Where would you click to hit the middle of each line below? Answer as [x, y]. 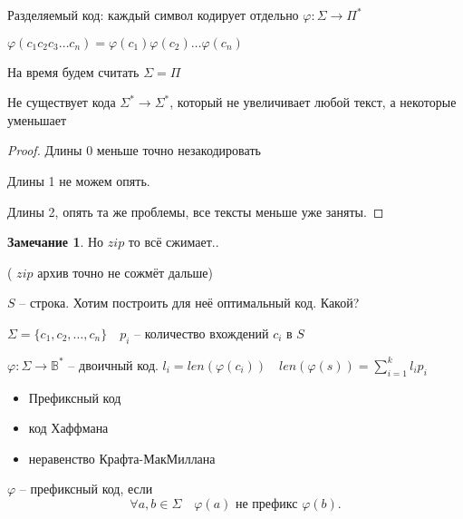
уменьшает [37, 119]
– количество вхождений [202, 333]
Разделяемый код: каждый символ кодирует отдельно [153, 15]
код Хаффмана [68, 428]
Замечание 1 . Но [56, 242]
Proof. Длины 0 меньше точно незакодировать [134, 150]
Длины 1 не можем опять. [79, 180]
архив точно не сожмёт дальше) [125, 272]
